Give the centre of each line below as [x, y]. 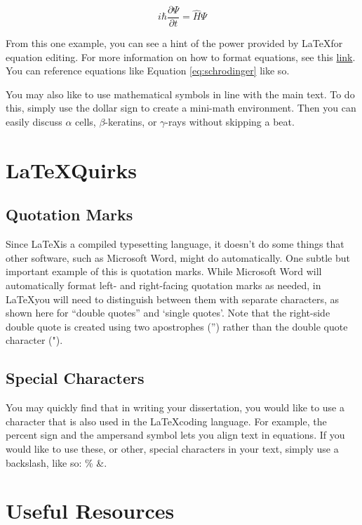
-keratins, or [131, 122]
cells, [86, 122]
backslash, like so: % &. [56, 462]
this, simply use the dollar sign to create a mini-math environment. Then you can [181, 108]
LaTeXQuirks [71, 170]
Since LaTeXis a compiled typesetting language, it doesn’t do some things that [175, 244]
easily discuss [34, 122]
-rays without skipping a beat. [230, 122]
